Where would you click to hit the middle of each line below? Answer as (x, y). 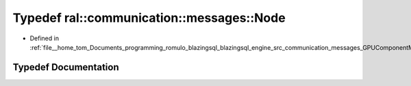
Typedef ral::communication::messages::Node (149, 18)
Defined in (45, 38)
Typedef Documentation (66, 67)
